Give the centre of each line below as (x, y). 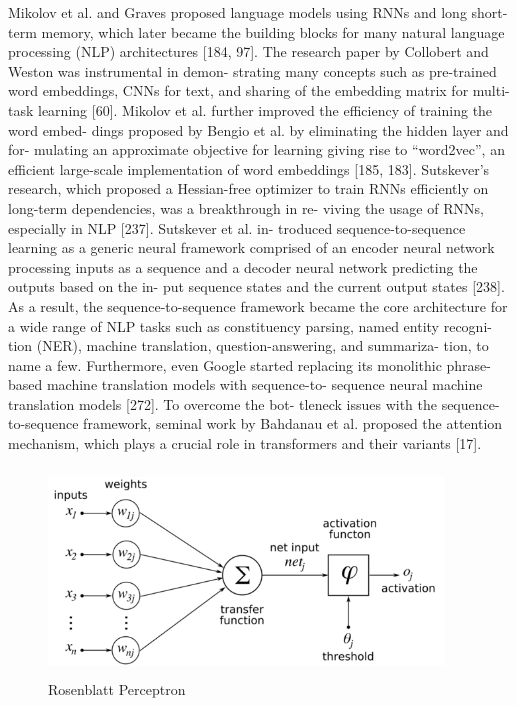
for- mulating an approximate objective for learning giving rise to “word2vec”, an (256, 149)
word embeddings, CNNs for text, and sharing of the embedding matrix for (238, 90)
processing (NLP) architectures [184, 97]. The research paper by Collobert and (248, 51)
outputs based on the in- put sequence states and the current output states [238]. (256, 286)
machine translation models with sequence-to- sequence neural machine (264, 384)
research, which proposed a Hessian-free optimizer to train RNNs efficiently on (248, 188)
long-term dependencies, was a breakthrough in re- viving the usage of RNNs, (246, 207)
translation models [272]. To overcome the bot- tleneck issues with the (222, 403)
